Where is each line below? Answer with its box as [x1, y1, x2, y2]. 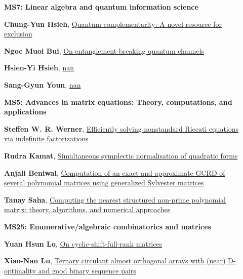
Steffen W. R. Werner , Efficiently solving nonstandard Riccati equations [4, 123, 239, 134]
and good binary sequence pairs [38, 265, 136, 275]
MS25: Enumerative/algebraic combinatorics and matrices [4, 221, 211, 231]
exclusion [4, 28, 32, 39]
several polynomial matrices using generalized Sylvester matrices [4, 177, 204, 188]
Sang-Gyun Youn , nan [4, 79, 81, 90]
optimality [4, 265, 36, 275]
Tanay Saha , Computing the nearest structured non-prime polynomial [4, 194, 226, 205]
